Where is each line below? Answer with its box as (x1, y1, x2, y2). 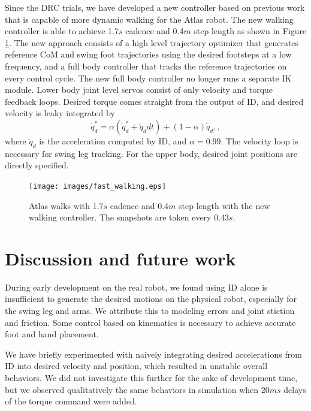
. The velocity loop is (221, 134, 298, 147)
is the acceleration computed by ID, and (39, 134, 187, 147)
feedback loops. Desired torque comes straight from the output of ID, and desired (5, 95, 304, 107)
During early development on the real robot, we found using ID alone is (5, 280, 268, 293)
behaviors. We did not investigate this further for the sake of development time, (5, 371, 298, 384)
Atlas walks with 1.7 (29, 199, 104, 211)
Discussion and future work (5, 246, 236, 270)
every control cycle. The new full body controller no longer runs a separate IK (5, 71, 292, 84)
